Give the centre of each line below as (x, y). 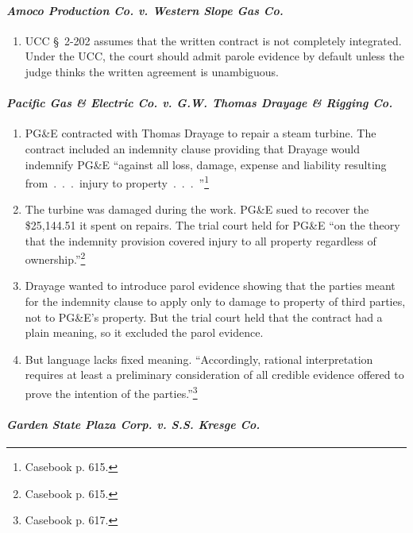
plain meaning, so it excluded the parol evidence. (144, 332)
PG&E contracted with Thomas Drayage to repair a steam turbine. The (201, 133)
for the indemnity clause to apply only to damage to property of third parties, (215, 301)
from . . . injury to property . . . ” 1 (117, 182)
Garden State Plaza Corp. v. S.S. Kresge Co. (133, 424)
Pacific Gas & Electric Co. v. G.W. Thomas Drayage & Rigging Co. (200, 103)
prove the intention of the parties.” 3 (111, 392)
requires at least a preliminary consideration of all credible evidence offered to (214, 375)
